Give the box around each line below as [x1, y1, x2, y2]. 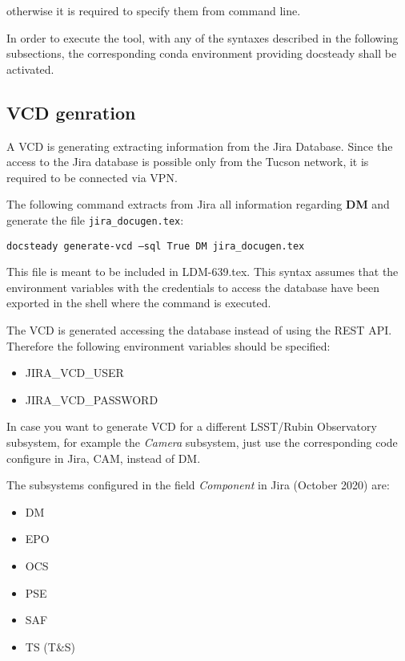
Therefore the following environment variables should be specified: [6, 337, 331, 354]
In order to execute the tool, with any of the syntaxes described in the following [6, 29, 399, 46]
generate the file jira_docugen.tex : [6, 211, 184, 228]
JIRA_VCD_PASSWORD [25, 391, 158, 408]
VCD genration [6, 99, 136, 124]
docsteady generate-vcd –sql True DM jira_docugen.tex [6, 240, 305, 252]
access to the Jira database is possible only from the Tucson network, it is [6, 153, 369, 170]
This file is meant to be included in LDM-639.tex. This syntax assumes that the [6, 263, 399, 280]
